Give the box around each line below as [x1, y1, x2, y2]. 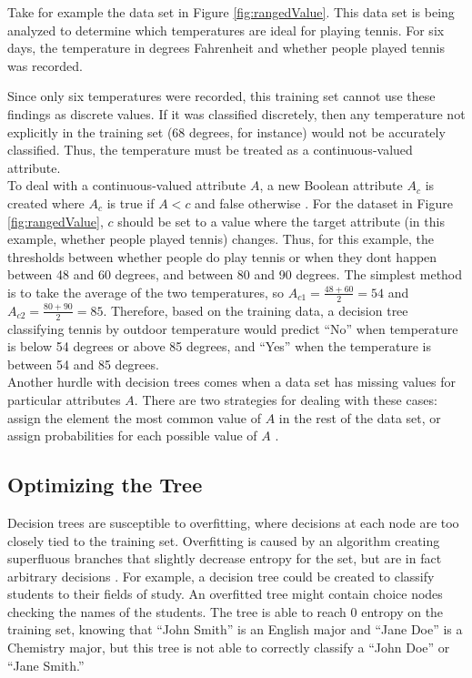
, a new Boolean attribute [259, 176, 403, 195]
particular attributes [7, 390, 121, 409]
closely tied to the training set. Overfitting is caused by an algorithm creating [7, 531, 440, 550]
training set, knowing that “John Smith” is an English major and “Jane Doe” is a [7, 620, 463, 639]
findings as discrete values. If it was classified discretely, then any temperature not [7, 104, 466, 123]
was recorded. [7, 56, 83, 75]
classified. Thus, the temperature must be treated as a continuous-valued [7, 140, 413, 159]
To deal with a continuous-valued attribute [7, 176, 246, 195]
